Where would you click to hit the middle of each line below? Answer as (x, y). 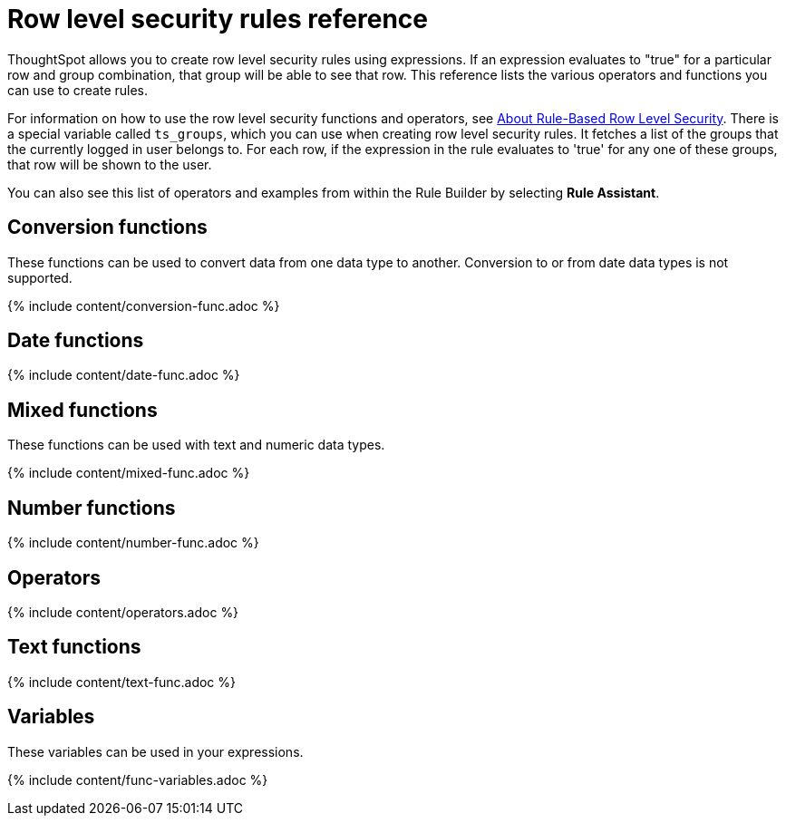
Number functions (92, 508)
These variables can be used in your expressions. (155, 751)
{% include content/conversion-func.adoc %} (144, 305)
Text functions (74, 647)
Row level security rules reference (218, 19)
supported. (40, 277)
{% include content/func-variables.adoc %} (138, 779)
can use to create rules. (78, 90)
